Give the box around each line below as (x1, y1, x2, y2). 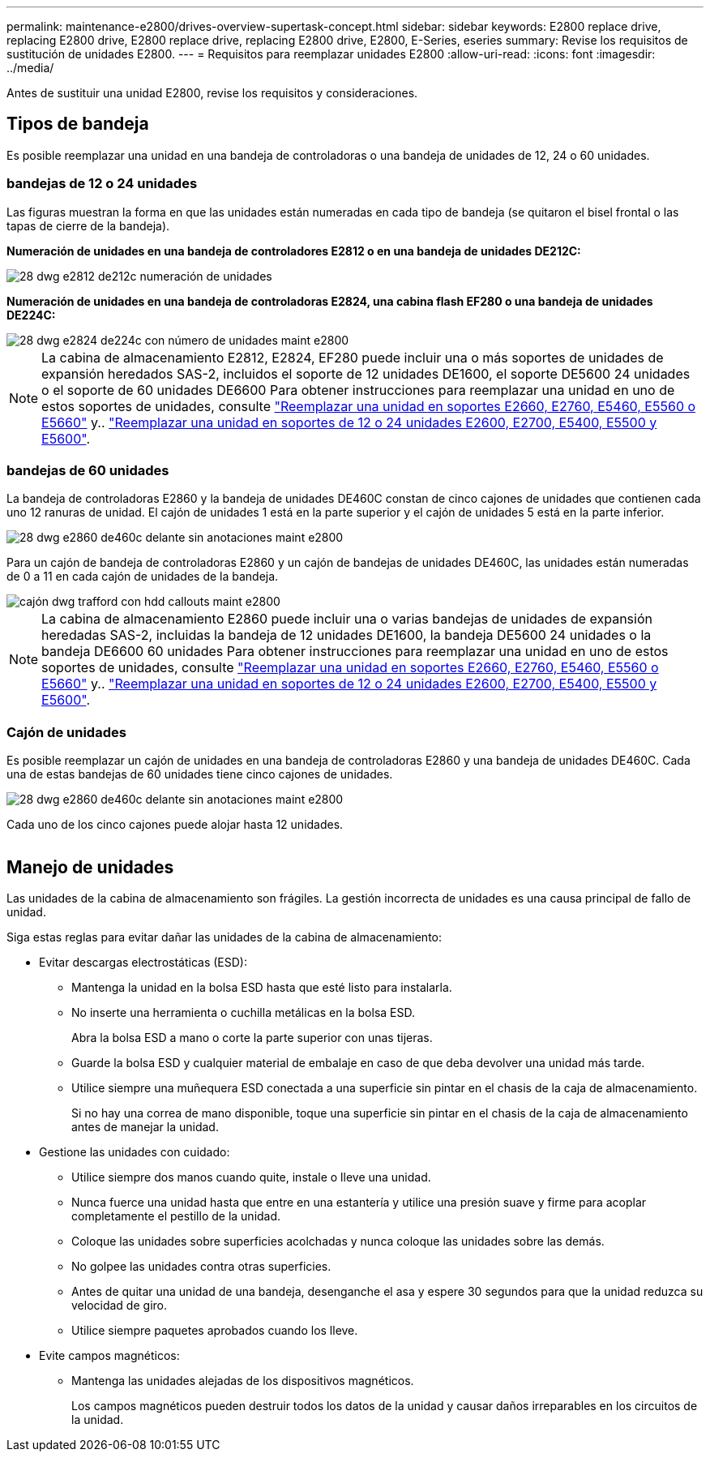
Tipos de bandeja (6, 114, 149, 135)
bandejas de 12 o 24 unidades (6, 175, 198, 192)
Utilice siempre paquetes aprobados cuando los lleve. (71, 1323, 358, 1337)
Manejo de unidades (6, 856, 174, 877)
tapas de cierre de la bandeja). (6, 218, 170, 233)
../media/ (6, 61, 54, 75)
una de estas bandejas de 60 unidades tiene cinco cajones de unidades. (6, 767, 393, 782)
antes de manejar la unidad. (71, 1119, 219, 1134)
